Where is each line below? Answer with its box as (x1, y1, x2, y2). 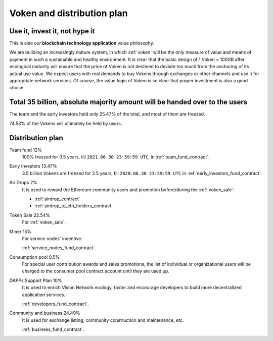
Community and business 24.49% (9, 310, 80, 316)
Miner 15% (9, 229, 32, 235)
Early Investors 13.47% (9, 163, 58, 169)
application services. (22, 292, 66, 298)
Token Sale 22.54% (9, 212, 51, 218)
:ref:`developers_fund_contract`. (22, 301, 89, 307)
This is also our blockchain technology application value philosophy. (9, 40, 154, 46)
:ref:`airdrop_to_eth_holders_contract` (34, 203, 113, 209)
